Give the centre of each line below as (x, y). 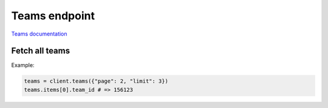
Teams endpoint (53, 16)
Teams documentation (39, 34)
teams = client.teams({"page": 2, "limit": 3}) (96, 81)
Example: (23, 65)
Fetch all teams (40, 51)
